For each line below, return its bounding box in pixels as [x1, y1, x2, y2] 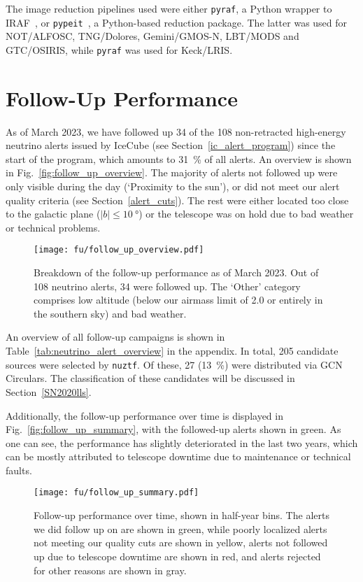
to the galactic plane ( [6, 206, 101, 221]
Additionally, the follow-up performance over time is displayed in [6, 408, 283, 423]
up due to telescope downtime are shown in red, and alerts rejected [34, 548, 321, 563]
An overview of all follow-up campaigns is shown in [6, 329, 225, 344]
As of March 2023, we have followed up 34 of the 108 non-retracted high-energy [6, 124, 346, 139]
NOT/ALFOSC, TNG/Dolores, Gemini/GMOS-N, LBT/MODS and [6, 29, 299, 43]
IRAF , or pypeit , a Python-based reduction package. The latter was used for [6, 15, 348, 29]
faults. [6, 462, 32, 477]
